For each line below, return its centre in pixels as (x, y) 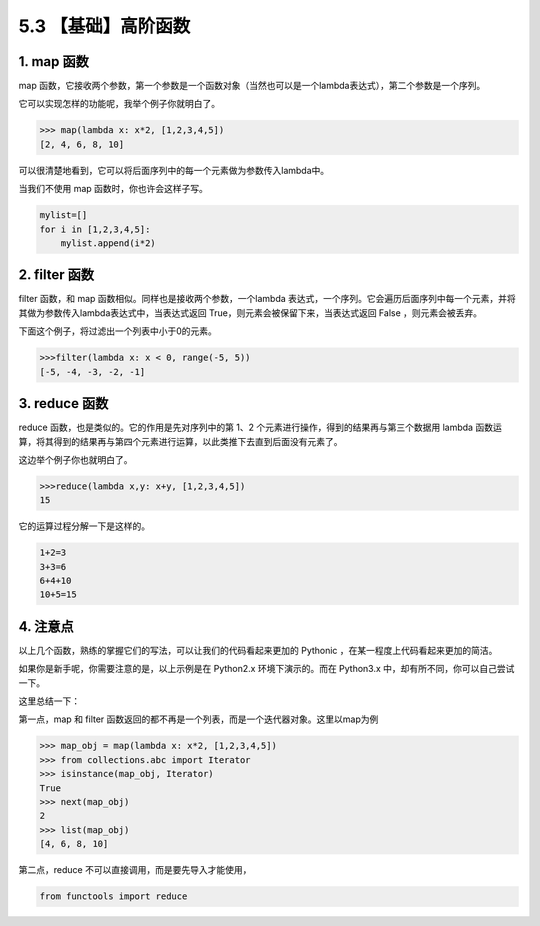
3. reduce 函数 (63, 403)
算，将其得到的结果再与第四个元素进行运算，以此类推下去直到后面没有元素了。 (180, 441)
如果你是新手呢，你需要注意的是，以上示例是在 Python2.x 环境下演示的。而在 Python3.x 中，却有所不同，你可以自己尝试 (266, 669)
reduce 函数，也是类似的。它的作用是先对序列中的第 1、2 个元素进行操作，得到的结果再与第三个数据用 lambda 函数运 (260, 427)
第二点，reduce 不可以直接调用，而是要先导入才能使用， (135, 870)
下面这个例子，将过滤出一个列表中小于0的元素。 (117, 331)
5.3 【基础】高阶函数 (104, 26)
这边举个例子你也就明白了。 (75, 459)
